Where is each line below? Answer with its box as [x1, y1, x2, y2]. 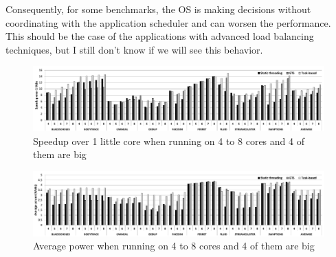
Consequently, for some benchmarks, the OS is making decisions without [5, 2, 311, 16]
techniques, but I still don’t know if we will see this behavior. [5, 42, 263, 56]
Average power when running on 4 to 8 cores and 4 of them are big [33, 238, 315, 253]
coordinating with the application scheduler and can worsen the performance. [5, 15, 331, 30]
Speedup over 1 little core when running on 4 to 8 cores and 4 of [33, 133, 304, 148]
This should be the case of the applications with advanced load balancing [5, 29, 314, 43]
